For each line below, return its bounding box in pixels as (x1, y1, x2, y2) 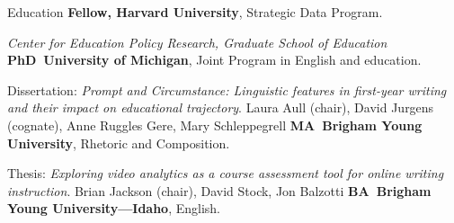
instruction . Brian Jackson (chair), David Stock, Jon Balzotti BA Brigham (7, 181, 432, 200)
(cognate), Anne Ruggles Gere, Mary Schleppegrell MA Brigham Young (7, 115, 423, 134)
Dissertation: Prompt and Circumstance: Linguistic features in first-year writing (7, 80, 447, 99)
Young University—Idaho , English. (7, 199, 221, 218)
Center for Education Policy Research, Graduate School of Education (7, 32, 387, 51)
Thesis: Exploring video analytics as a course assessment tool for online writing (7, 164, 444, 183)
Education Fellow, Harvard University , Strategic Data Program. (7, 3, 383, 21)
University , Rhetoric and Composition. (7, 133, 230, 152)
